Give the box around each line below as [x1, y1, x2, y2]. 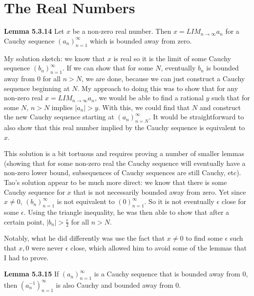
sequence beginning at [4, 83, 70, 93]
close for [221, 196, 247, 206]
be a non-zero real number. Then [72, 26, 171, 36]
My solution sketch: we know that [4, 53, 106, 63]
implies [51, 102, 73, 112]
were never [31, 243, 63, 253]
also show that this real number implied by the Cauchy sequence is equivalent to [4, 122, 245, 133]
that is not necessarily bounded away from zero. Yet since [73, 186, 246, 197]
